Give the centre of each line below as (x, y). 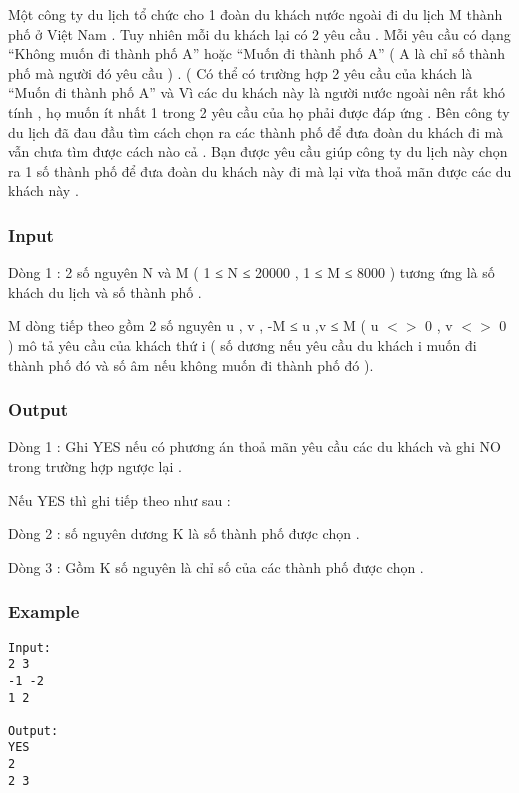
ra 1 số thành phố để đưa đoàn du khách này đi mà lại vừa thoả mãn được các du (260, 170)
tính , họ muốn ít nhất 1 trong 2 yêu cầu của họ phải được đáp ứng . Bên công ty (259, 111)
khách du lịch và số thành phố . (105, 291)
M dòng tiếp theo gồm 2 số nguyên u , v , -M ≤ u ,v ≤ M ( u (193, 325)
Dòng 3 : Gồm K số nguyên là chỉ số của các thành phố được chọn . (216, 566)
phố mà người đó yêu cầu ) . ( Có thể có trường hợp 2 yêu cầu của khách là (240, 72)
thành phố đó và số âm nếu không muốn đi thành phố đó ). (191, 364)
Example (44, 611)
